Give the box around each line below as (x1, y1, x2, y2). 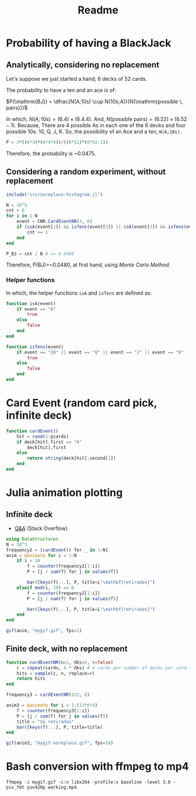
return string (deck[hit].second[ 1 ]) (27, 455, 116, 462)
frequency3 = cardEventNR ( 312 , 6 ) (6, 692, 90, 698)
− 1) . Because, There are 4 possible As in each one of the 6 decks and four (6, 122, 186, 129)
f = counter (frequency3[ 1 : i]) (16, 708, 90, 713)
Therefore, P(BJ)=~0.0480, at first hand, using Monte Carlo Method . (6, 261, 171, 268)
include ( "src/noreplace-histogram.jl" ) (6, 192, 103, 197)
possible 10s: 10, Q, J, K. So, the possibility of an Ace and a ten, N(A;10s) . (6, 128, 182, 135)
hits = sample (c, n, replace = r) (16, 670, 95, 677)
